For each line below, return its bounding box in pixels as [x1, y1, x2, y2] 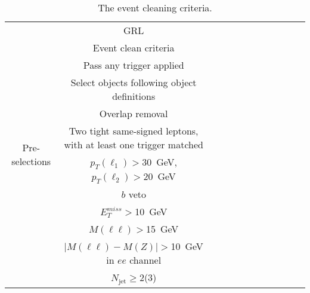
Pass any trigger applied [83, 58, 184, 72]
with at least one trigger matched [64, 138, 203, 151]
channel [129, 253, 162, 267]
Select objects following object [70, 75, 197, 89]
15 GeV [146, 222, 179, 236]
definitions [112, 89, 156, 103]
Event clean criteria [92, 41, 175, 54]
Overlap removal [99, 106, 168, 120]
